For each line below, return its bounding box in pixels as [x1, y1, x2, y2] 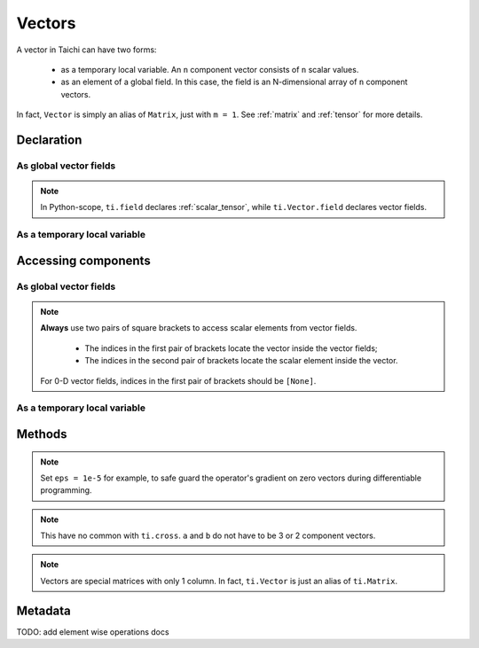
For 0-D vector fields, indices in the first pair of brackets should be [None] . [40, 375, 317, 386]
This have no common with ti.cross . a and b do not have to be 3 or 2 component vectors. [40, 530, 376, 541]
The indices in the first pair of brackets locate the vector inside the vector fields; [84, 342, 378, 354]
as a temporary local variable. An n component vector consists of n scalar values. [60, 64, 359, 74]
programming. [40, 485, 92, 496]
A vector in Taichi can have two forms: [16, 44, 157, 55]
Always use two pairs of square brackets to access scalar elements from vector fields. [40, 323, 357, 333]
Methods [16, 426, 67, 441]
